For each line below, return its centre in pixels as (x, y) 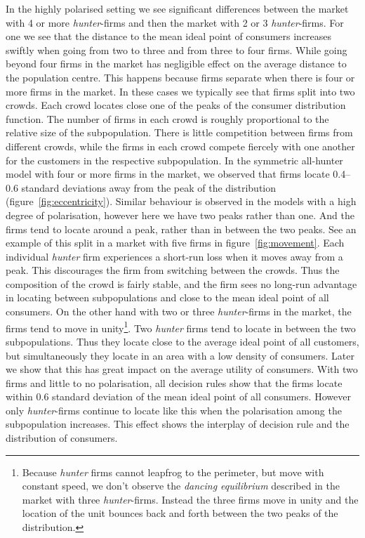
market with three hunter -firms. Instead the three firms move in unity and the (190, 499)
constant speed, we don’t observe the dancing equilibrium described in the (181, 486)
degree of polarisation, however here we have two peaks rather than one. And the (180, 215)
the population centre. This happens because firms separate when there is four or (180, 77)
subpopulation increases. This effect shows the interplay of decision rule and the (178, 424)
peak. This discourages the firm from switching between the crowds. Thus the (173, 270)
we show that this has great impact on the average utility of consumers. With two (182, 369)
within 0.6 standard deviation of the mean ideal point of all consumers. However (178, 396)
